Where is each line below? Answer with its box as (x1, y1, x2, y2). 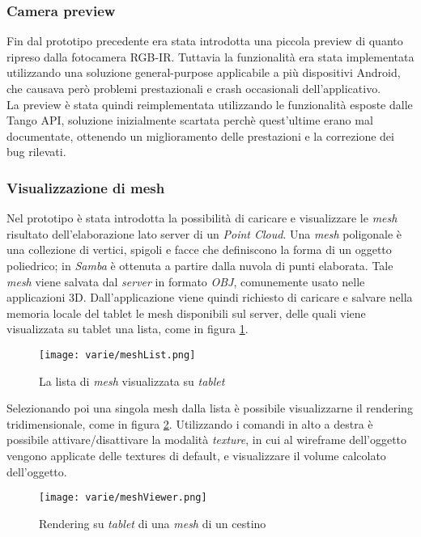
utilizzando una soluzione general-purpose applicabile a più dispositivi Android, (6, 64, 401, 81)
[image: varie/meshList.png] (39, 349, 196, 361)
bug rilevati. (6, 143, 66, 160)
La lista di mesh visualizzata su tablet (39, 372, 225, 389)
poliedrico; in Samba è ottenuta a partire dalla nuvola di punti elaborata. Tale (6, 256, 393, 273)
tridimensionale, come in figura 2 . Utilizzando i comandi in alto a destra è (6, 415, 373, 432)
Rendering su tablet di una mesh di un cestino (39, 514, 266, 531)
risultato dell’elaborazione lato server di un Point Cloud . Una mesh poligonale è (6, 225, 402, 242)
